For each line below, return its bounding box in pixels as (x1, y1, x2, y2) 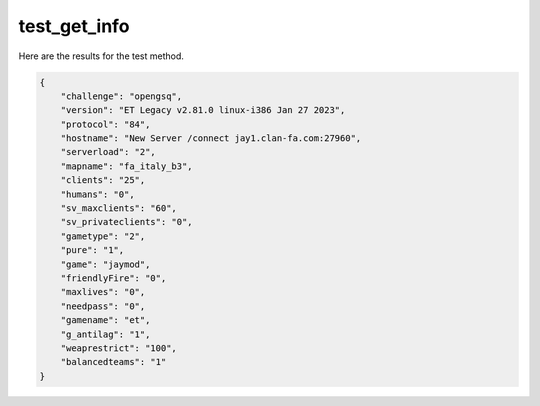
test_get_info (18, 15, 130, 37)
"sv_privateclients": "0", (60, 216, 194, 228)
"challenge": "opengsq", (60, 90, 183, 102)
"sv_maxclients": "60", (60, 203, 177, 214)
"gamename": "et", (60, 315, 151, 326)
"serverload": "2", (60, 146, 157, 158)
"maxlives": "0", (60, 286, 146, 298)
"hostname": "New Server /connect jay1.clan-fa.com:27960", (60, 133, 362, 144)
